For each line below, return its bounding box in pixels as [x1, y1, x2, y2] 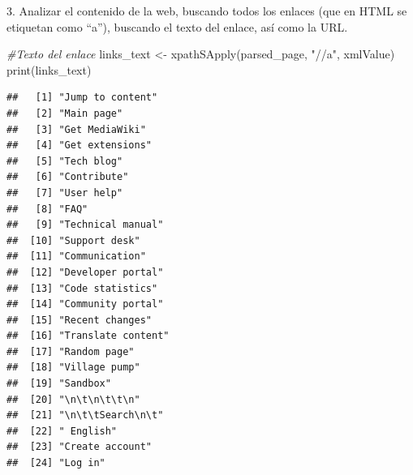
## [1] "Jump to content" [6, 92, 158, 104]
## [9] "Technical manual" [6, 219, 164, 231]
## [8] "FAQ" [6, 203, 88, 215]
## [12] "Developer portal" [6, 266, 164, 278]
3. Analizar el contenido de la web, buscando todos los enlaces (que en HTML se [6, 2, 407, 19]
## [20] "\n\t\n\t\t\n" [6, 393, 140, 405]
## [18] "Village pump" [6, 362, 140, 374]
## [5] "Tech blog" [6, 155, 123, 167]
